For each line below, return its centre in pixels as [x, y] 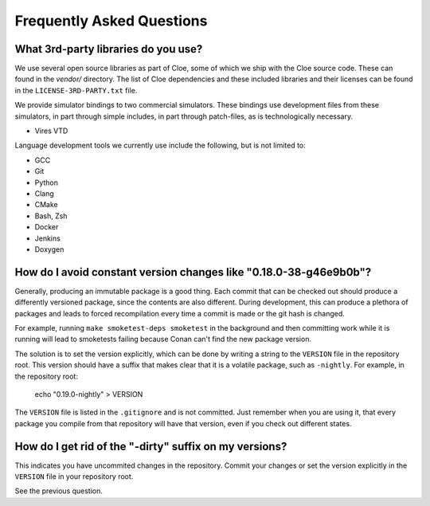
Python [47, 182]
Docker [47, 227]
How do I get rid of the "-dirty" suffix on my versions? [151, 446]
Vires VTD [51, 131]
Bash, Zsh [51, 216]
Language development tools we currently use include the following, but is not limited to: [160, 145]
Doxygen [49, 249]
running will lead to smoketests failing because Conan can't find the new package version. [163, 339]
